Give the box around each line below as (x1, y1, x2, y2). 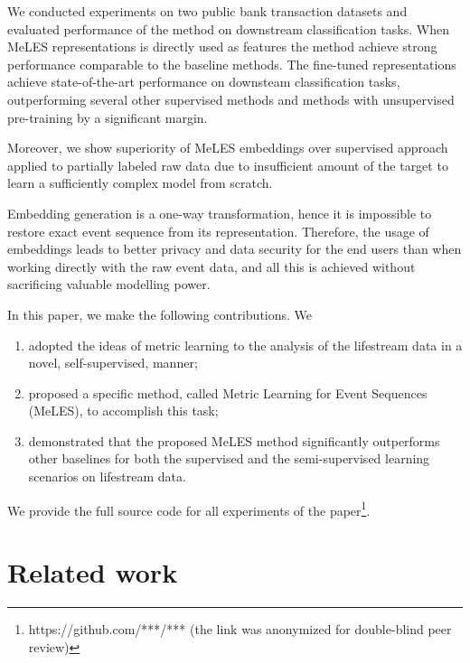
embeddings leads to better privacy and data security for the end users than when (7, 239, 462, 258)
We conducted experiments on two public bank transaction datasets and (7, 2, 408, 20)
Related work (7, 554, 178, 591)
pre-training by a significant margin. (7, 107, 208, 126)
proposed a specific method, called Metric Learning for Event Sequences (28, 383, 428, 402)
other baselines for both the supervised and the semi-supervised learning (28, 449, 430, 468)
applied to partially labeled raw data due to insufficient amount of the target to (7, 155, 448, 174)
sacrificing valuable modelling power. (7, 275, 211, 294)
